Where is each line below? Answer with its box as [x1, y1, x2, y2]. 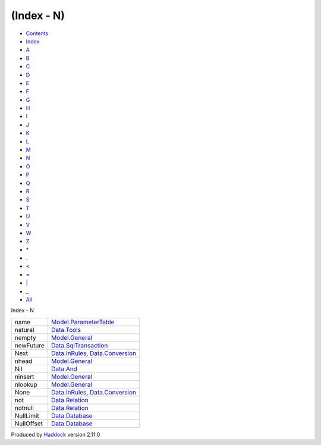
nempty [14, 333, 36, 341]
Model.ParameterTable [51, 318, 115, 326]
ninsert [14, 372, 34, 381]
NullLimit [14, 411, 40, 419]
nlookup [14, 380, 38, 388]
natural [14, 325, 34, 334]
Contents [26, 30, 49, 37]
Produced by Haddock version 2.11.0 [11, 431, 100, 438]
